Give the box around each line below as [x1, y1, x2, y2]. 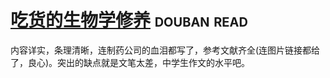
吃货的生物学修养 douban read [10, 9, 248, 32]
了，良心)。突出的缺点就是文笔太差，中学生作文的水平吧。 [10, 56, 251, 68]
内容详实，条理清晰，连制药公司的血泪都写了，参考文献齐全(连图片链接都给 [10, 44, 321, 56]
